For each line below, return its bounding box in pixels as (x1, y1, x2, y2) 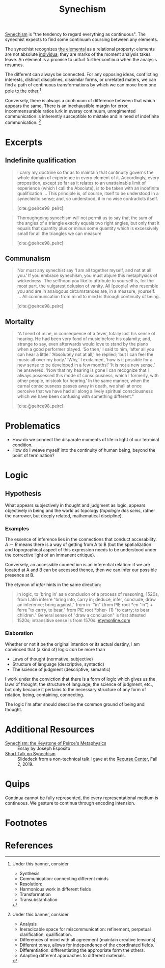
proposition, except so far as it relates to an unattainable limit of (17, 180, 146, 186)
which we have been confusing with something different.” (17, 393, 134, 399)
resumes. (5, 62, 24, 68)
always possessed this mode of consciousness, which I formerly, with (17, 373, 159, 379)
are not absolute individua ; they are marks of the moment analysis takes (5, 51, 151, 57)
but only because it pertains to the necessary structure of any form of (5, 686, 146, 692)
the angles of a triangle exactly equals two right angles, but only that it (17, 220, 160, 226)
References (5, 840, 53, 851)
